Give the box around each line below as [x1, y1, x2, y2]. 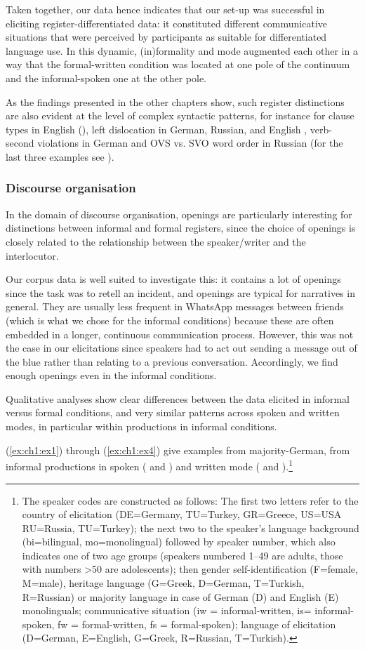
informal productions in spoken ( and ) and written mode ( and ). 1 [6, 457, 293, 473]
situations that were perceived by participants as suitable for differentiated [6, 29, 327, 44]
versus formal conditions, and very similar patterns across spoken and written [6, 405, 340, 420]
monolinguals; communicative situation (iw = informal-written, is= [22, 603, 312, 618]
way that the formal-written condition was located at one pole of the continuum [6, 57, 350, 72]
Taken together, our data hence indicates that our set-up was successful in [6, 2, 325, 16]
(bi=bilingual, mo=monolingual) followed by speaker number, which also [22, 534, 336, 549]
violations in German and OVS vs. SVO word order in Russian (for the [37, 135, 343, 150]
